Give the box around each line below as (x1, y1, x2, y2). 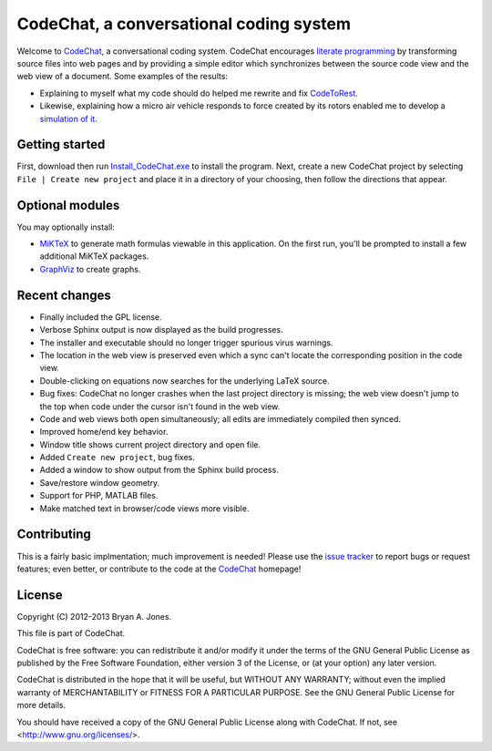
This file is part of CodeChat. (16, 628, 126, 639)
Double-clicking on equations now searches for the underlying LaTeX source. (39, 375, 330, 386)
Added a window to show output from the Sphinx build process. (39, 465, 280, 476)
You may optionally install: (16, 221, 116, 232)
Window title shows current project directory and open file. (39, 438, 261, 450)
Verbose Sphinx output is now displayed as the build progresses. (39, 324, 283, 335)
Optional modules (16, 197, 120, 213)
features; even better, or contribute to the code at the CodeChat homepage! (16, 563, 302, 574)
